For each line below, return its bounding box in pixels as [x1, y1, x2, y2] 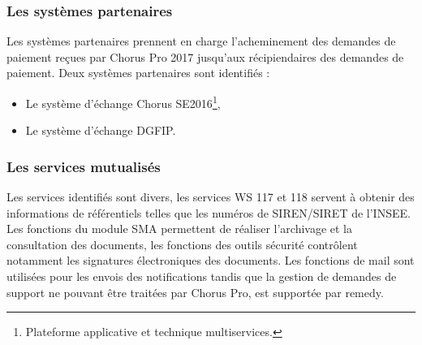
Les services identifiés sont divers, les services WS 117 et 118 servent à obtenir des [6, 188, 415, 205]
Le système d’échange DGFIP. [25, 122, 176, 139]
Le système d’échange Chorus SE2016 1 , [25, 93, 221, 111]
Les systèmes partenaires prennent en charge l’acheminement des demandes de [6, 32, 396, 50]
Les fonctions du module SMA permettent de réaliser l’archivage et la [6, 220, 353, 237]
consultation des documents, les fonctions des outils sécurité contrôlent [6, 235, 358, 252]
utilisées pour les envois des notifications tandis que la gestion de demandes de [6, 268, 397, 285]
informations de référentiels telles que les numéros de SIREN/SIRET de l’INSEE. [6, 204, 411, 221]
